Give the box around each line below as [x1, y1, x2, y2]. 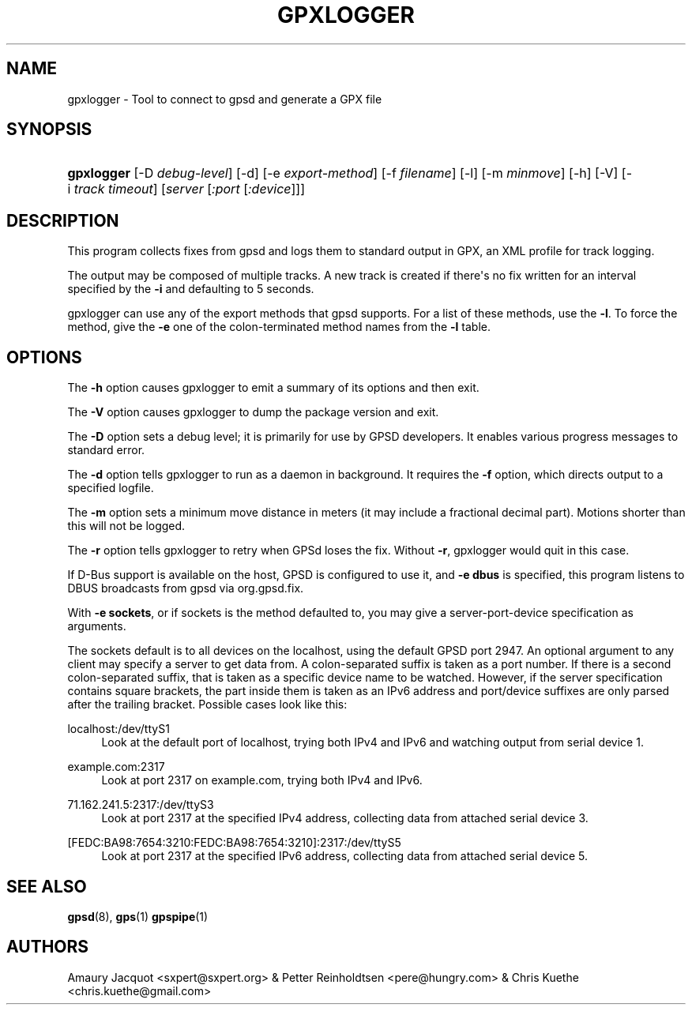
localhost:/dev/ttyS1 [67, 722, 170, 736]
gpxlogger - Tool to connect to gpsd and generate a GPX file [67, 92, 382, 106]
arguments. [67, 619, 126, 633]
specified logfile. [67, 481, 154, 495]
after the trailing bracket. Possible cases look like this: [67, 697, 348, 712]
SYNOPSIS [6, 119, 92, 140]
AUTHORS [6, 937, 89, 957]
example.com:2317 [67, 760, 165, 774]
